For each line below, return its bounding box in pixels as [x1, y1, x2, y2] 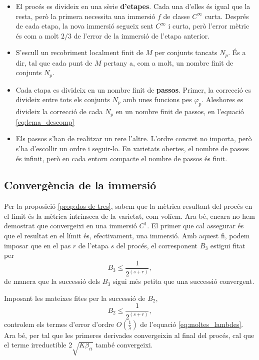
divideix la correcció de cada [15, 106, 103, 117]
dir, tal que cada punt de [15, 57, 92, 68]
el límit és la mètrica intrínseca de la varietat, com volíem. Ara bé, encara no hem [4, 210, 255, 221]
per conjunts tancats [154, 47, 217, 58]
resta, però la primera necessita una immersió [15, 11, 155, 21]
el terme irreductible [4, 339, 66, 350]
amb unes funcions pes [123, 94, 192, 105]
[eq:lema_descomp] [15, 116, 74, 127]
